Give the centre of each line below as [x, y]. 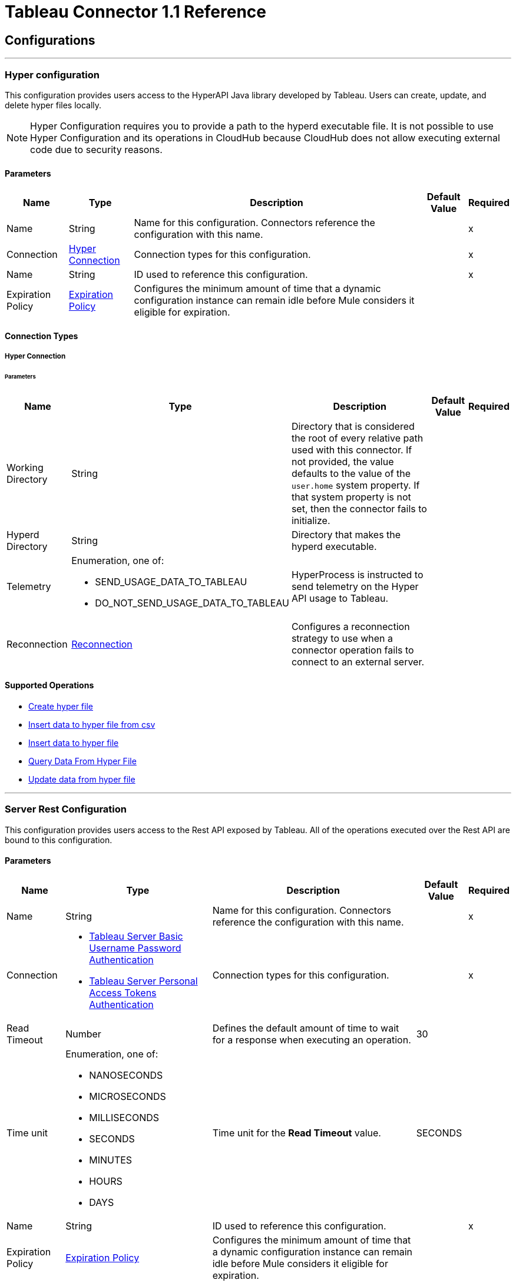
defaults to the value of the [351, 473]
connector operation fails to [353, 650]
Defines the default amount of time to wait [306, 1028]
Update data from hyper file [82, 780]
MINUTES [111, 1160]
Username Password [135, 948]
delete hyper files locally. [53, 105]
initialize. [311, 520]
